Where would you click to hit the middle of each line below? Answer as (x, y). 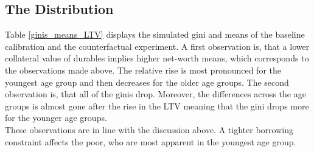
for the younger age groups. (56, 118)
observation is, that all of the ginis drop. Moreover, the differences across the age (155, 94)
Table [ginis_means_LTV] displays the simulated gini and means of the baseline (155, 34)
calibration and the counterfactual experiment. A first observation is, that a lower (157, 46)
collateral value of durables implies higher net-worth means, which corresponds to (157, 58)
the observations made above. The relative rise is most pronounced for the (143, 70)
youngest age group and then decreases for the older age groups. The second (147, 82)
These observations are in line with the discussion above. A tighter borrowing (149, 129)
